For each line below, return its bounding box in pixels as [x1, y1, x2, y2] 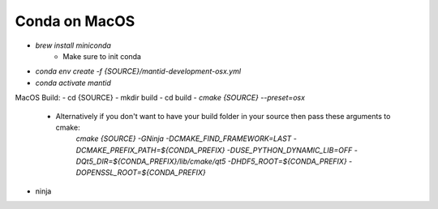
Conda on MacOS [15, 12, 135, 30]
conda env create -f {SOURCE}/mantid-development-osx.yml [35, 66, 242, 76]
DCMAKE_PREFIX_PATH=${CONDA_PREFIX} [75, 145, 225, 155]
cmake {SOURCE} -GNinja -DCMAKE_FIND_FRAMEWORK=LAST [75, 134, 292, 143]
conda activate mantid [35, 78, 111, 87]
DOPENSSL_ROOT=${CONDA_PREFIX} [75, 168, 206, 177]
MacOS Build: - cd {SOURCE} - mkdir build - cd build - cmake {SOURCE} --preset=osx [15, 93, 306, 103]
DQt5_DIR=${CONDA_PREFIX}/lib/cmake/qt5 [75, 156, 226, 166]
